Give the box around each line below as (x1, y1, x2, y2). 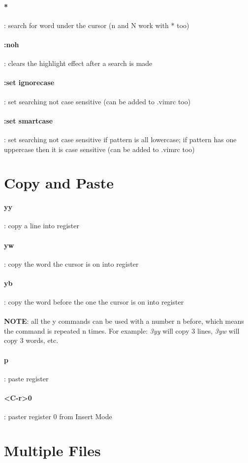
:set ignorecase (4, 77, 55, 88)
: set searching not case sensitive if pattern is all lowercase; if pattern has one (4, 134, 237, 144)
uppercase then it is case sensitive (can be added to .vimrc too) (4, 144, 195, 154)
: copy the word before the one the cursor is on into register (4, 297, 184, 307)
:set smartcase (4, 115, 53, 125)
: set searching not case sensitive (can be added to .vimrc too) (4, 96, 191, 106)
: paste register (4, 373, 49, 383)
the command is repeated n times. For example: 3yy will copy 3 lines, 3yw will (4, 325, 240, 336)
